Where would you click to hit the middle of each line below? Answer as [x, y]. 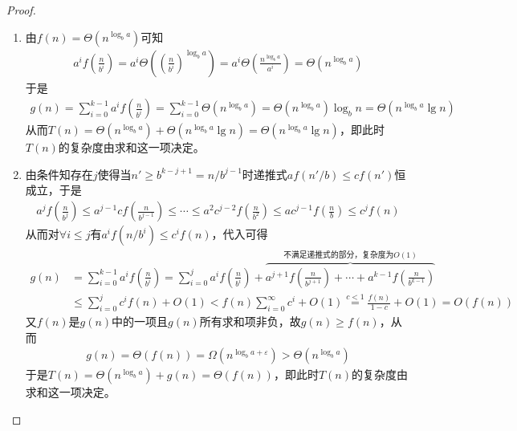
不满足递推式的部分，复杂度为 [339, 255]
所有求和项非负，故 [250, 321]
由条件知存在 [59, 174]
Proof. [21, 10]
